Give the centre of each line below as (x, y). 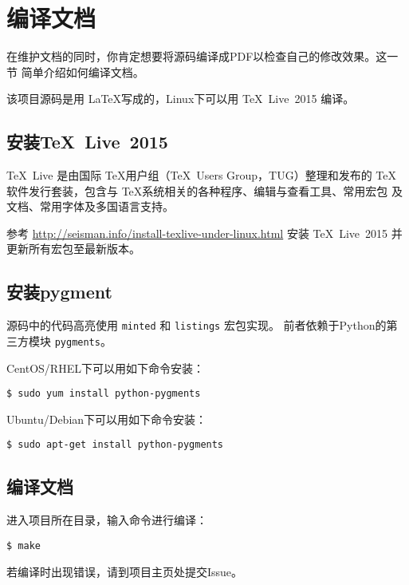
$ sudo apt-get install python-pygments (115, 445)
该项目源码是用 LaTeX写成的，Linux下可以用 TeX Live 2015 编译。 (181, 99)
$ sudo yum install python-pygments (104, 394)
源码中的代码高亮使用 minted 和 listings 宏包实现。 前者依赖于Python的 (197, 325)
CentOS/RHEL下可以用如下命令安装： (105, 368)
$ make (24, 545)
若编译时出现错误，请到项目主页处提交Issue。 (125, 571)
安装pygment (59, 292)
